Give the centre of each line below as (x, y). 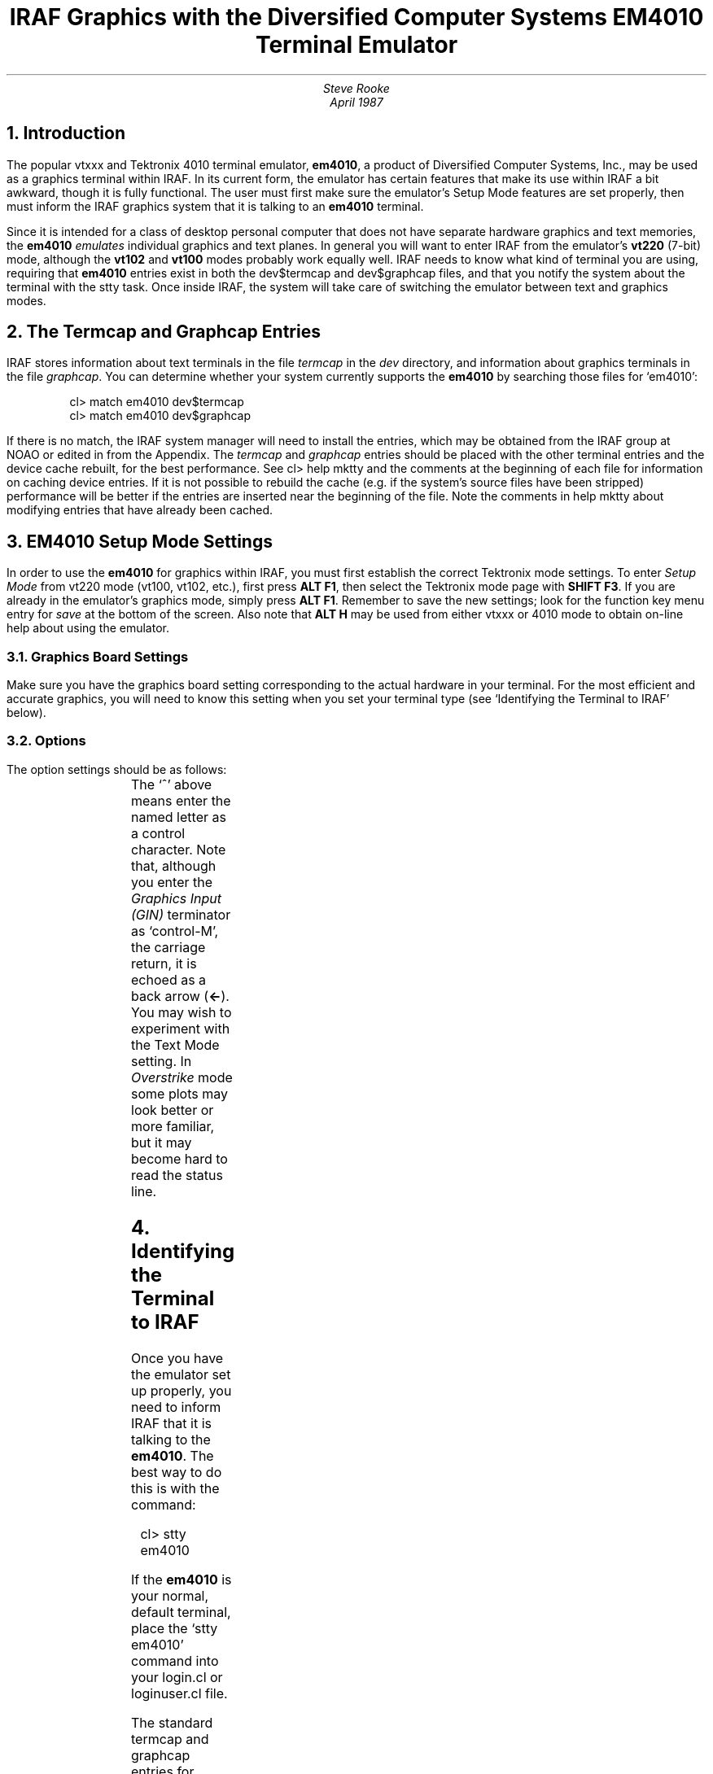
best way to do (177, 1472)
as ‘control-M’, (175, 931)
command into (175, 1660)
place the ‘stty (175, 1628)
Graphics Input (177, 898)
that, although (174, 865)
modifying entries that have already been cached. (140, 510)
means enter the (181, 800)
